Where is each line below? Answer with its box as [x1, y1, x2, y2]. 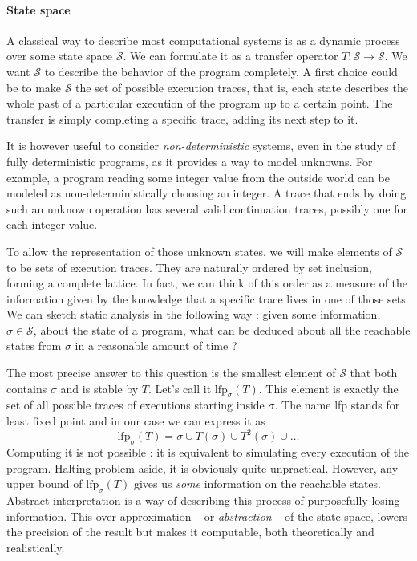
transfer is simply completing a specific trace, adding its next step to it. [6, 110, 358, 127]
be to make [6, 79, 62, 96]
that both [350, 364, 398, 381]
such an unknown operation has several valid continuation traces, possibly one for [6, 200, 407, 217]
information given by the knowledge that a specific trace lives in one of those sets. [6, 290, 409, 307]
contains [6, 380, 47, 396]
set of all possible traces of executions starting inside [6, 396, 265, 413]
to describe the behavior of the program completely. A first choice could [44, 63, 398, 79]
